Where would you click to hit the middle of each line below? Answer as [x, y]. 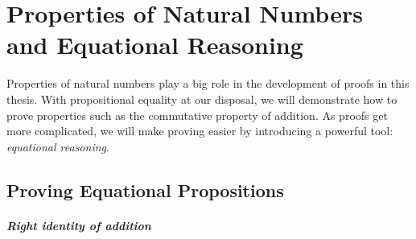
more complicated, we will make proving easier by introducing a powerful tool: [200, 131]
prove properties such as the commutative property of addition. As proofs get [197, 115]
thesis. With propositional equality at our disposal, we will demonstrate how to [202, 99]
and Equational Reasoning [155, 45]
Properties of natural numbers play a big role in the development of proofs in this [208, 83]
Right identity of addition [79, 225]
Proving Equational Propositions [145, 190]
